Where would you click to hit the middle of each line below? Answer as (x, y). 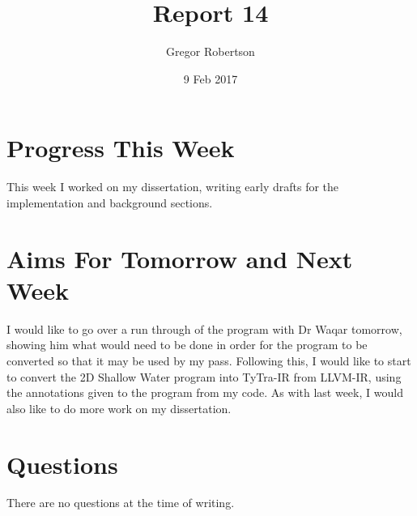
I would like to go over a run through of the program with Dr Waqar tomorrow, (204, 328)
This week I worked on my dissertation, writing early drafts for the (173, 187)
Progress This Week (121, 148)
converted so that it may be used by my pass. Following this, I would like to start (209, 360)
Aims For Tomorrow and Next (180, 258)
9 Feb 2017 (211, 78)
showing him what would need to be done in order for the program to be (187, 345)
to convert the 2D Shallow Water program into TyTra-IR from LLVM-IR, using (204, 376)
